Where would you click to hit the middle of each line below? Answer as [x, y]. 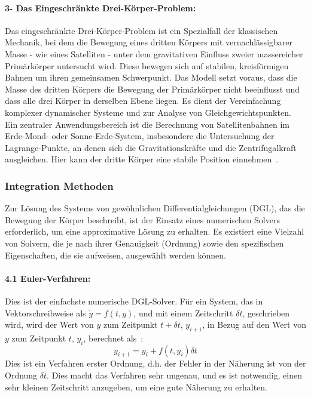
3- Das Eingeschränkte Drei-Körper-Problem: [100, 7]
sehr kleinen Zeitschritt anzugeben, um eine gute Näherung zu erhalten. [136, 387]
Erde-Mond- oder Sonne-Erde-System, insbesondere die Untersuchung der [140, 136]
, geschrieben [266, 313]
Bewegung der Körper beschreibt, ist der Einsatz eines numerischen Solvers [142, 219]
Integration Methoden [59, 185]
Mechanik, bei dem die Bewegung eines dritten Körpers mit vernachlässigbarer [149, 42]
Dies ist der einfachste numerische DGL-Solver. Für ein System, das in [134, 301]
